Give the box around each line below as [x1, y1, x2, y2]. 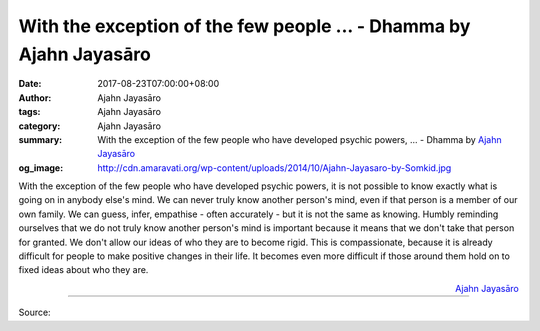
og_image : [18, 161, 64, 174]
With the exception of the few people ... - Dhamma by [18, 15, 471, 37]
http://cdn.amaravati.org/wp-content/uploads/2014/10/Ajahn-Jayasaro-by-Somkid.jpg [97, 161, 452, 174]
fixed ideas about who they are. [18, 264, 149, 276]
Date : [18, 78, 42, 90]
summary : [18, 133, 63, 145]
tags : [18, 106, 41, 118]
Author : [18, 91, 52, 104]
